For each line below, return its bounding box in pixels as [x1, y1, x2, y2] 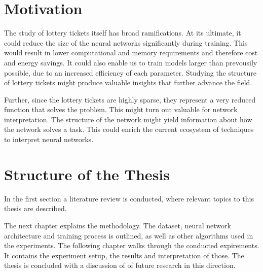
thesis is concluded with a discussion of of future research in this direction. [4, 260, 236, 270]
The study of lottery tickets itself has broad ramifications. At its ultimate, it [4, 27, 241, 38]
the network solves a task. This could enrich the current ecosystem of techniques [4, 124, 254, 134]
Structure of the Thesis [4, 163, 170, 184]
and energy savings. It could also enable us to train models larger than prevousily [4, 57, 257, 67]
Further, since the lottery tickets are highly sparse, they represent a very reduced [4, 94, 256, 105]
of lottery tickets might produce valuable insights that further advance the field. [4, 77, 252, 88]
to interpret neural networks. [4, 134, 94, 145]
